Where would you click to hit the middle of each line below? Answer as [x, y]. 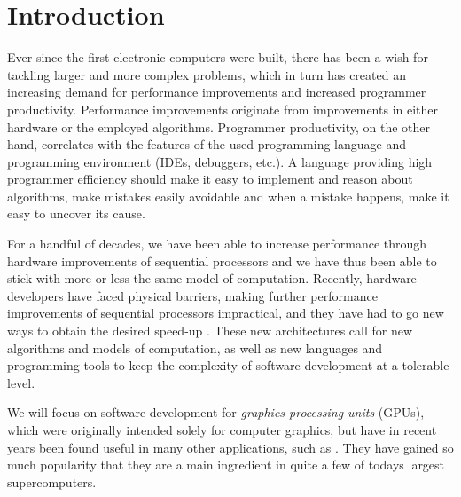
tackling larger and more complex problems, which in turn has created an [207, 74]
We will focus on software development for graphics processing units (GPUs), [216, 412]
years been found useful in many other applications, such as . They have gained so [230, 447]
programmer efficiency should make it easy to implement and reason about [210, 179]
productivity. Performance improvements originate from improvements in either [223, 109]
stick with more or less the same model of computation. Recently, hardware [212, 278]
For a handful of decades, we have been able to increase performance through [217, 244]
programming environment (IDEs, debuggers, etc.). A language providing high [220, 161]
